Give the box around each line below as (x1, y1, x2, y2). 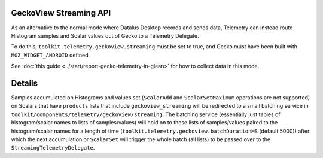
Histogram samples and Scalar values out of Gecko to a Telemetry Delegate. (11, 32, 200, 39)
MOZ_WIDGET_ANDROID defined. (11, 51, 90, 59)
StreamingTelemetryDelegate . (11, 144, 95, 151)
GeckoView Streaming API (11, 8, 111, 18)
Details (11, 78, 38, 88)
